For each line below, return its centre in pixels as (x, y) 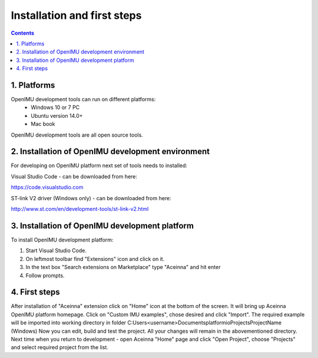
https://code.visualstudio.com (47, 187)
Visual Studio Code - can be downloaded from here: (74, 176)
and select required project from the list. (60, 347)
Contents (23, 33)
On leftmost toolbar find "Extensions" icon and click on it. (95, 258)
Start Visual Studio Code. (56, 251)
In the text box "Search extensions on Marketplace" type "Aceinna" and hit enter (123, 267)
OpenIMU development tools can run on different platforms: (83, 100)
